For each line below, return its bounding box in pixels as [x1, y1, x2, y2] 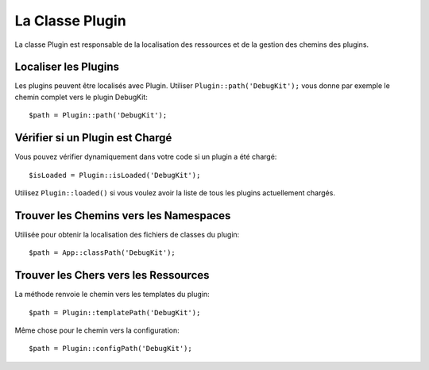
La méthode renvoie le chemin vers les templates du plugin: [14, 290, 210, 299]
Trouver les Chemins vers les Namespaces [14, 209, 231, 222]
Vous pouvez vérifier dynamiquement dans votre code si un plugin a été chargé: [14, 152, 277, 162]
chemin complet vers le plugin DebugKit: [14, 92, 149, 102]
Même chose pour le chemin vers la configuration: [14, 326, 180, 335]
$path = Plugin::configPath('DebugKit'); [29, 344, 192, 353]
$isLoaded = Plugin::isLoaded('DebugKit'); [29, 171, 201, 179]
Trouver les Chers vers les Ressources [14, 268, 210, 282]
